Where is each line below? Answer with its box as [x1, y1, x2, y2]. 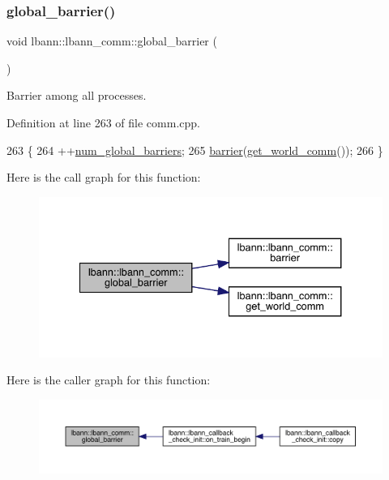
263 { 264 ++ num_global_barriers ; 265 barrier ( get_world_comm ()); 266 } [6, 141, 383, 158]
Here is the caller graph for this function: [6, 371, 211, 388]
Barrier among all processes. [6, 87, 147, 104]
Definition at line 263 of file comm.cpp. [6, 114, 200, 131]
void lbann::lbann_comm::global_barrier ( [6, 32, 217, 49]
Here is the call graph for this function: [6, 169, 201, 186]
